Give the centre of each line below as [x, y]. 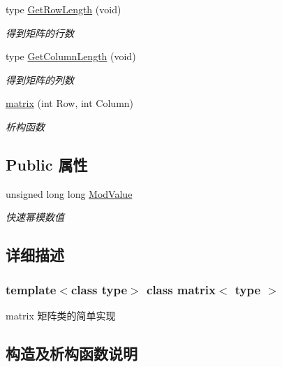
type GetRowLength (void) [64, 9]
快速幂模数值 [35, 217]
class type [99, 289]
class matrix [181, 289]
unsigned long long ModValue [69, 193]
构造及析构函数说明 [72, 353]
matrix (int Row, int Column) [70, 103]
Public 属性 [47, 164]
